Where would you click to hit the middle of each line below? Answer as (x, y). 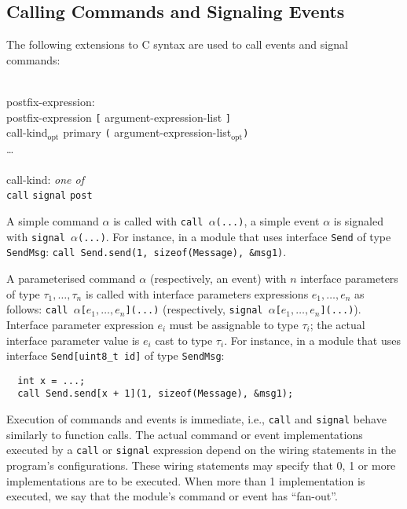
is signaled (358, 221)
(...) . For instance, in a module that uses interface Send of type (235, 236)
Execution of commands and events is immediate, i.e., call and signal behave (196, 419)
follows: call (37, 309)
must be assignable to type (234, 324)
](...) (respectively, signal (194, 309)
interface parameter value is (73, 340)
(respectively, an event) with (218, 278)
